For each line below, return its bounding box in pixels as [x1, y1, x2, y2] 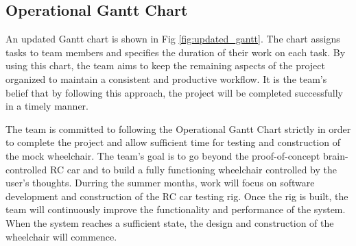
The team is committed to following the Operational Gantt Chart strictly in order [5, 121, 351, 136]
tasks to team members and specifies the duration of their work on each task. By [5, 45, 346, 59]
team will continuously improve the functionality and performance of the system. [5, 202, 346, 217]
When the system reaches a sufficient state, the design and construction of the [5, 215, 334, 230]
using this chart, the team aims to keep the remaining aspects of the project [5, 58, 325, 73]
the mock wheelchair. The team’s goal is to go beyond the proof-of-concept [5, 148, 320, 162]
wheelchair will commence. [5, 229, 117, 243]
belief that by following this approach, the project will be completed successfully [5, 85, 343, 99]
